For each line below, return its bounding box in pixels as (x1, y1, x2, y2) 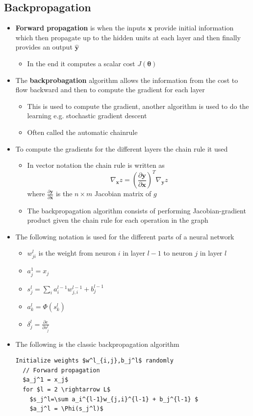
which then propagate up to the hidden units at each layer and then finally (15, 32, 241, 42)
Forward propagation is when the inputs (15, 23, 146, 33)
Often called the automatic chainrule (27, 127, 138, 137)
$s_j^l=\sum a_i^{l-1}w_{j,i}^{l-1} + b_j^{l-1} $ (29, 395, 199, 403)
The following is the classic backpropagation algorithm (15, 338, 179, 349)
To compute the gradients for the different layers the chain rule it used (15, 143, 228, 154)
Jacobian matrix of (95, 188, 152, 199)
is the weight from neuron (38, 248, 116, 258)
